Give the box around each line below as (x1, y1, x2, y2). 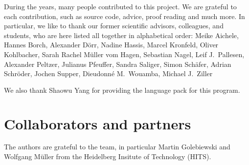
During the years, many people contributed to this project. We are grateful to (4, 1, 237, 11)
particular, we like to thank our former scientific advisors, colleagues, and (4, 21, 224, 31)
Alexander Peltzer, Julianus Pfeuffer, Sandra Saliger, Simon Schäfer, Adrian (4, 59, 231, 69)
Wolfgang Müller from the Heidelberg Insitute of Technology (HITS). (4, 151, 211, 162)
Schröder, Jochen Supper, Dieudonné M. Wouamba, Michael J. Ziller (4, 68, 213, 79)
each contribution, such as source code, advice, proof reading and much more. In (4, 11, 245, 21)
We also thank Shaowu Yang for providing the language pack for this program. (4, 84, 240, 95)
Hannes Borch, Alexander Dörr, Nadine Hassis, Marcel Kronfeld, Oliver (4, 40, 219, 50)
